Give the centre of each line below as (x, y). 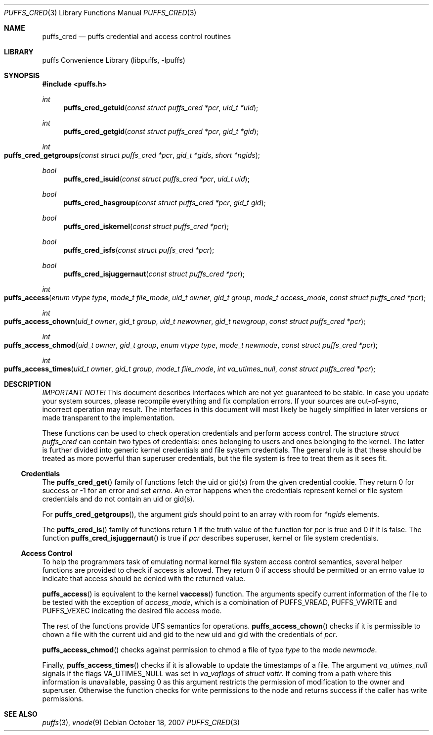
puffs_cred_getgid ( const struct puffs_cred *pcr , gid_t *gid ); (161, 131)
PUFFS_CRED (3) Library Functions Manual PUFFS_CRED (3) (100, 13)
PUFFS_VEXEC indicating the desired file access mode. (132, 611)
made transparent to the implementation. (108, 418)
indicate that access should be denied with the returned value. (144, 578)
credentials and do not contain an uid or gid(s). (118, 499)
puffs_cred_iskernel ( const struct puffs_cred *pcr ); (146, 226)
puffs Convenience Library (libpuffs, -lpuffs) (114, 60)
